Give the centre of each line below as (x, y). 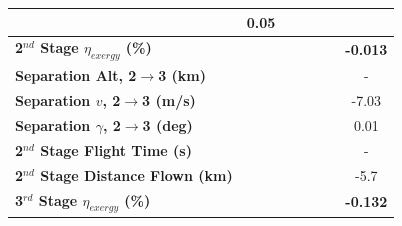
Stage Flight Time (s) (116, 149)
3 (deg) (167, 125)
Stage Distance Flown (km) (136, 174)
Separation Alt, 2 (76, 75)
